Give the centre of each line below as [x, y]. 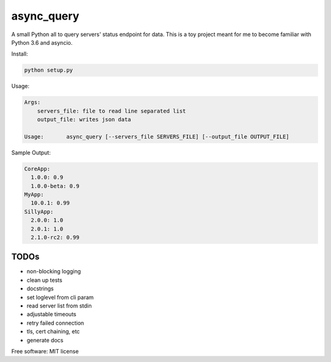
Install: [20, 54]
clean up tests [44, 280]
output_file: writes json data [84, 120]
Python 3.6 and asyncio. [42, 42]
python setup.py [49, 70]
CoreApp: [37, 169]
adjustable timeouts [51, 314]
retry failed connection [55, 323]
